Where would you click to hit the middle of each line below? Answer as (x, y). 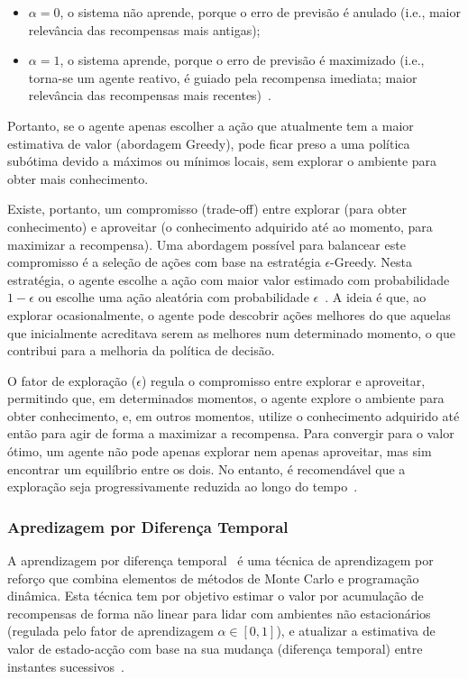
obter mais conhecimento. (78, 178)
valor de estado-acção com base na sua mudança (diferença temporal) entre (215, 649)
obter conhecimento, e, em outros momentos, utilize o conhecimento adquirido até (234, 415)
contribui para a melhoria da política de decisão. (141, 350)
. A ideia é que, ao (376, 297)
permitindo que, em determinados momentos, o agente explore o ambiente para (226, 398)
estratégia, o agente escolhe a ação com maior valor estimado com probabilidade (229, 279)
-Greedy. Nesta (371, 262)
